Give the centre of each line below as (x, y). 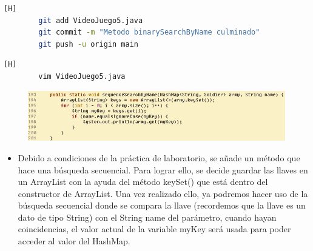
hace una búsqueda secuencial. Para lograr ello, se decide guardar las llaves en (163, 169)
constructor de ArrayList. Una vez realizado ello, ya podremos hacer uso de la (163, 193)
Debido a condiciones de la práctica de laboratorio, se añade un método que (159, 157)
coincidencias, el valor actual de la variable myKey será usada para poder (154, 229)
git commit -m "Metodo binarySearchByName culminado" (149, 32)
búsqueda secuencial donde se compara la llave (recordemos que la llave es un (162, 205)
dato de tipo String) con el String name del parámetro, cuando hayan (147, 217)
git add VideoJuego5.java (91, 20)
